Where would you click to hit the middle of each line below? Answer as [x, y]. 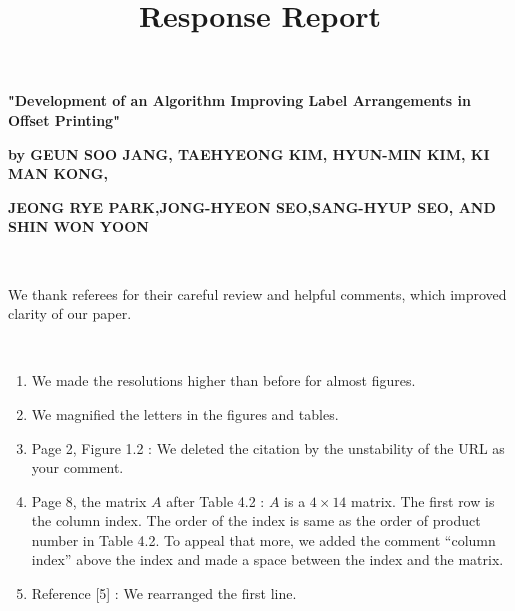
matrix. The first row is [423, 500]
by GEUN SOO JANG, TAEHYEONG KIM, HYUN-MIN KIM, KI [249, 153]
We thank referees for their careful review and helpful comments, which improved [257, 293]
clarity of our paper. [70, 313]
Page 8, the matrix [89, 500]
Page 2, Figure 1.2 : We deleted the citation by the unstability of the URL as [268, 447]
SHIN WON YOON [78, 226]
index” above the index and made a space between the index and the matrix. [267, 559]
